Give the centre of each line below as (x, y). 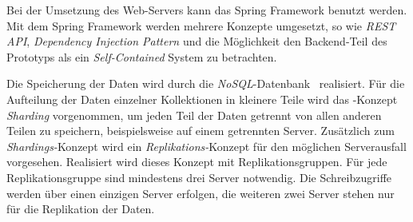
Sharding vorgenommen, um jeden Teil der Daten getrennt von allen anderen (194, 115)
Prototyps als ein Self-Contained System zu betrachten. (142, 56)
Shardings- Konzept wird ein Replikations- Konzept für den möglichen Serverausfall (206, 146)
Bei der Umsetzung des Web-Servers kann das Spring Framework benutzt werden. (207, 10)
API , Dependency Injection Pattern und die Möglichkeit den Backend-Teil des (197, 41)
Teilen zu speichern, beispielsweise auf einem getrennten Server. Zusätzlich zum (201, 131)
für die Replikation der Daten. (81, 209)
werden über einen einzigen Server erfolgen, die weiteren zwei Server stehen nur (201, 193)
